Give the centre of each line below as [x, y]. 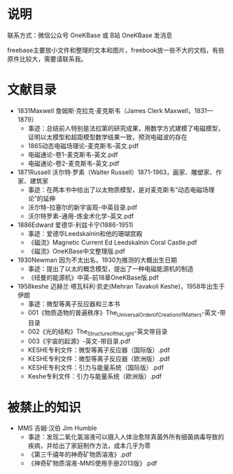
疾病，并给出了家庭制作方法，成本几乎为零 [89, 446]
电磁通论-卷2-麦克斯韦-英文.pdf [73, 163]
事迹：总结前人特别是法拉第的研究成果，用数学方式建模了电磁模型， [126, 128]
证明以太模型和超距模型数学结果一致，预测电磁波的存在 [107, 137]
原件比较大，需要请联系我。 [47, 59]
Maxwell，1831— [189, 110]
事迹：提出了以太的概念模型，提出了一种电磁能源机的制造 [111, 268]
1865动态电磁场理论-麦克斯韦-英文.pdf [83, 145]
